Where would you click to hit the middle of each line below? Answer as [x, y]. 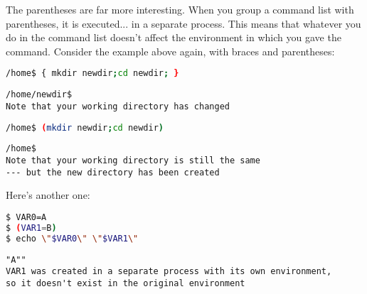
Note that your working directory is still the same [133, 161]
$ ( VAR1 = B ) [31, 228]
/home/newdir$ [39, 95]
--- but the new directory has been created [113, 172]
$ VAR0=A [26, 217]
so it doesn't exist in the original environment [126, 283]
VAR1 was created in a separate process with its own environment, [169, 272]
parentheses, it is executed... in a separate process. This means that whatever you [183, 23]
